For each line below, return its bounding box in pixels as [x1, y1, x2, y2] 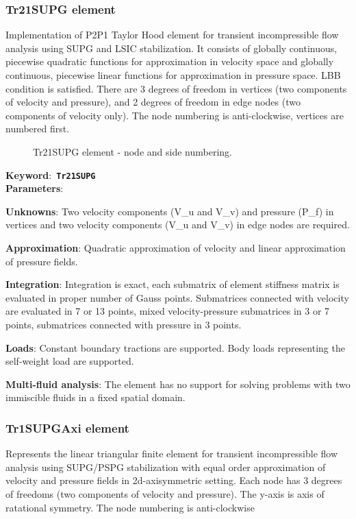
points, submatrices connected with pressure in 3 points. [5, 317, 242, 331]
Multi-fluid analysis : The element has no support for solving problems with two [5, 376, 351, 391]
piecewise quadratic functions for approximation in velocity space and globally [5, 54, 334, 69]
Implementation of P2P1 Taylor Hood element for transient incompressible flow [5, 27, 339, 42]
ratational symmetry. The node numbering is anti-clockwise [5, 500, 255, 514]
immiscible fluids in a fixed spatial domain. [5, 390, 186, 405]
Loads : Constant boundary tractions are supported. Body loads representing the [5, 340, 345, 354]
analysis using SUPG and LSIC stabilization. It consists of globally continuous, [5, 40, 338, 55]
